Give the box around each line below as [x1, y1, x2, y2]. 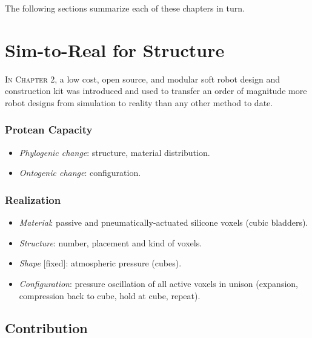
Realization [5, 192, 61, 207]
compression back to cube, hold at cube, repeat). [19, 289, 201, 302]
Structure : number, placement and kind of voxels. [19, 236, 202, 249]
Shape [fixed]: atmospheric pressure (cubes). [19, 257, 182, 269]
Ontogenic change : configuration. [19, 166, 141, 179]
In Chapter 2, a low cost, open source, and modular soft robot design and [5, 72, 280, 85]
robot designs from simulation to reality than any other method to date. [5, 96, 273, 109]
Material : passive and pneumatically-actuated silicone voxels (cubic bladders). [19, 216, 308, 229]
